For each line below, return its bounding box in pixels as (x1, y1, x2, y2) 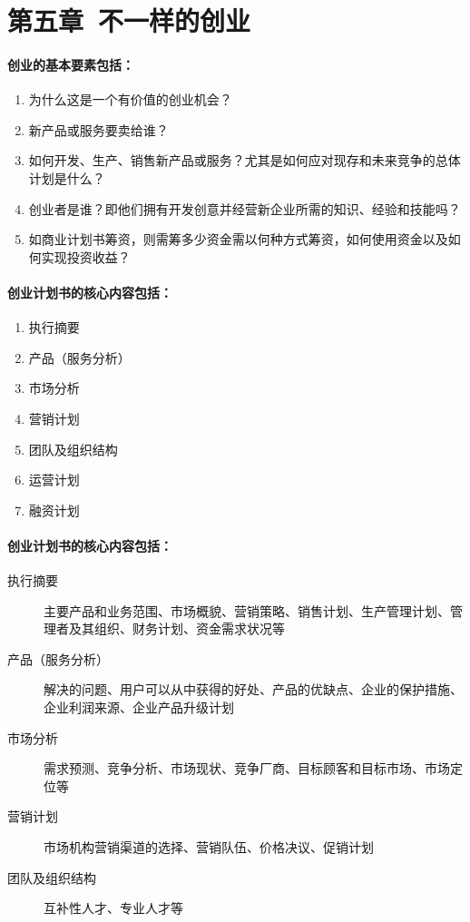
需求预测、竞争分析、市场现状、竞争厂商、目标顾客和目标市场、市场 (44, 759, 450, 778)
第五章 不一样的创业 (7, 2, 251, 39)
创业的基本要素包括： (7, 54, 134, 74)
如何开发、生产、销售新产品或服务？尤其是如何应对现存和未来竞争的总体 (28, 151, 461, 170)
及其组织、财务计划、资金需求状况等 (68, 619, 285, 638)
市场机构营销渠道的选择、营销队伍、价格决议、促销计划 (44, 838, 374, 857)
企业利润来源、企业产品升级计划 (44, 698, 234, 717)
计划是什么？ (28, 168, 105, 187)
